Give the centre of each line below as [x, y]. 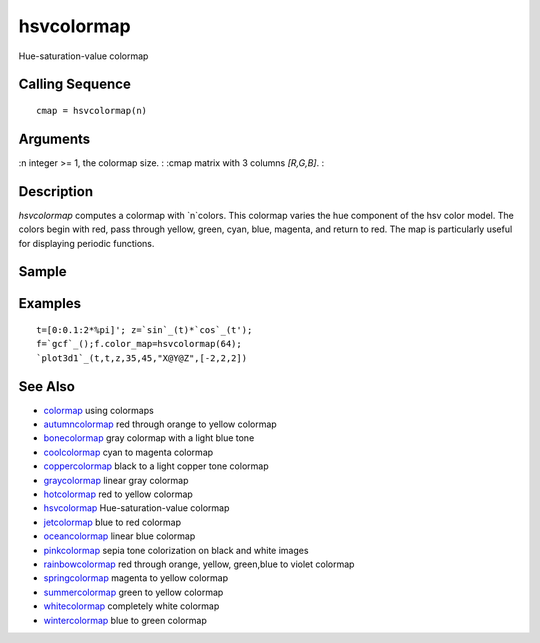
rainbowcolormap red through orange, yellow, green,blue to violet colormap [199, 564]
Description [56, 191]
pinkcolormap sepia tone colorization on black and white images [176, 550]
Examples [50, 303]
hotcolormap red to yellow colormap [118, 494]
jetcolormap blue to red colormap [112, 522]
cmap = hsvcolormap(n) [92, 110]
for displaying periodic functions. [86, 243]
